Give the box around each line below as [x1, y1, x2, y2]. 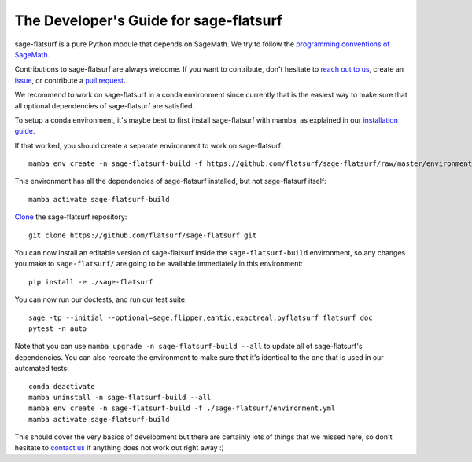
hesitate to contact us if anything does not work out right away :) [14, 443, 224, 453]
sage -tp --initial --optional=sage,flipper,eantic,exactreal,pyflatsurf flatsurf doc [28, 313, 373, 322]
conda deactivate [28, 382, 95, 390]
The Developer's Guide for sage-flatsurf [14, 12, 283, 29]
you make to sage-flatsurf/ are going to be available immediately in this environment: [14, 259, 303, 269]
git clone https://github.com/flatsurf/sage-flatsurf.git [28, 230, 257, 240]
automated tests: [14, 364, 70, 373]
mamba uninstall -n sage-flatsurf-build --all [28, 393, 212, 401]
